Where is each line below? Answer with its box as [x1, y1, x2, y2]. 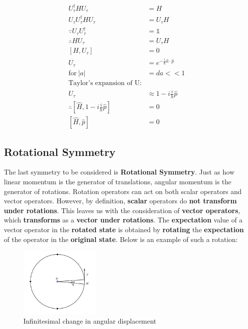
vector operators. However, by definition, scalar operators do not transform [4, 196, 237, 206]
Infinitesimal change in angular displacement [23, 316, 156, 326]
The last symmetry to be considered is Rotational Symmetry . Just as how [4, 167, 234, 177]
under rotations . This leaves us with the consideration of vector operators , [4, 205, 240, 215]
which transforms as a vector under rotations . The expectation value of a [4, 215, 243, 225]
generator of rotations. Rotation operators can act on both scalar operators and [4, 186, 242, 196]
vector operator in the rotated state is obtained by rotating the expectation [4, 224, 244, 234]
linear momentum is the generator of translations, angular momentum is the [4, 176, 231, 187]
